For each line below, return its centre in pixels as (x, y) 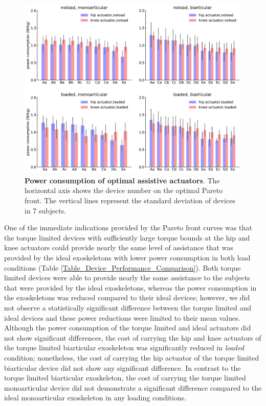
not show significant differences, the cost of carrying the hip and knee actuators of (133, 337)
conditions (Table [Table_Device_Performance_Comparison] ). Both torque (123, 267)
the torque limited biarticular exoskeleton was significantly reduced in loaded (124, 348)
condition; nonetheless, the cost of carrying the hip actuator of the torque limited (132, 357)
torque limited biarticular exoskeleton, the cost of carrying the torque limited (125, 378)
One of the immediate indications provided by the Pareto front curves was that (128, 228)
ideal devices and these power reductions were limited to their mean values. (122, 317)
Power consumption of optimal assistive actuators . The (122, 180)
